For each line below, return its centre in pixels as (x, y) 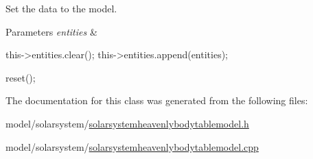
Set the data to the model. (61, 8)
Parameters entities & (51, 31)
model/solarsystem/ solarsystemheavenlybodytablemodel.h (127, 123)
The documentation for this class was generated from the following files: (157, 100)
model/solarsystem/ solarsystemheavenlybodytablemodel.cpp (132, 146)
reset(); (21, 77)
